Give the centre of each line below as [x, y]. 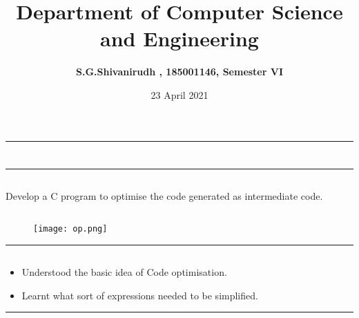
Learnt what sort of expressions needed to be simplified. [140, 295]
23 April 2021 [179, 94]
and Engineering [179, 38]
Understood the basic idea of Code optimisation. [124, 272]
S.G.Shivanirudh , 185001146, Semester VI [179, 72]
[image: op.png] [70, 229]
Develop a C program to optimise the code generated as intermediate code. [164, 196]
